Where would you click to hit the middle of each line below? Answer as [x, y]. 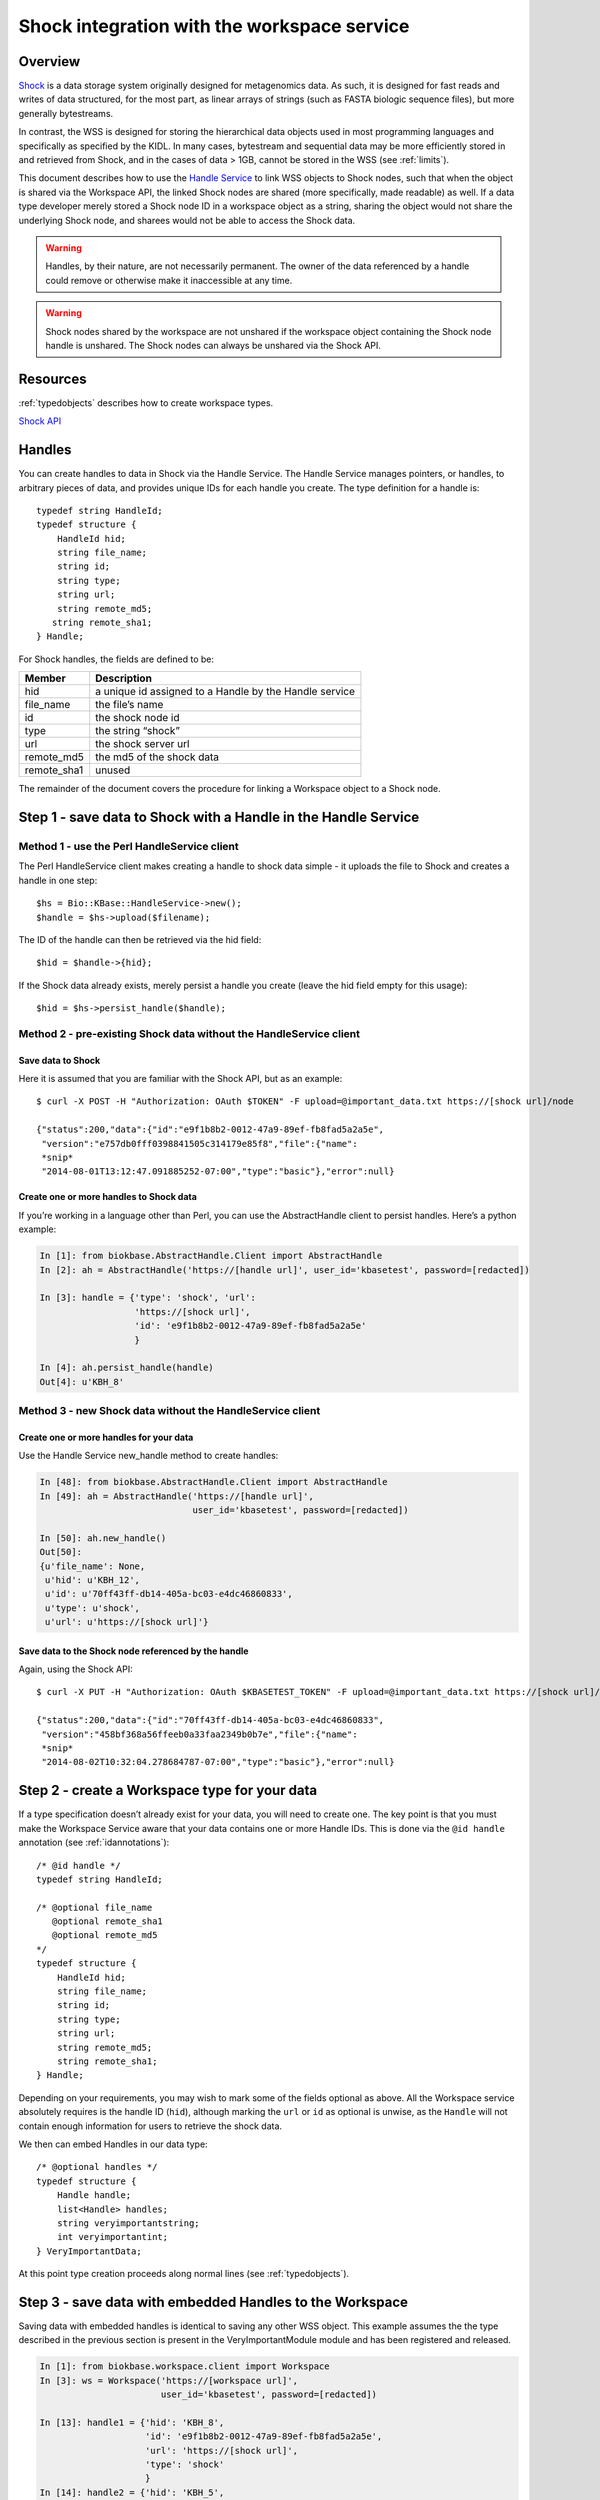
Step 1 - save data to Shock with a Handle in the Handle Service [219, 817]
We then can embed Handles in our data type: [113, 2144]
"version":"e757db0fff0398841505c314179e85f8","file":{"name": [200, 1143]
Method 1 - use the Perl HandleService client [128, 846]
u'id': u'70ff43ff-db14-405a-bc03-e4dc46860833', [169, 1594]
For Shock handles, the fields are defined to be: [116, 659]
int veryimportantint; [112, 2237]
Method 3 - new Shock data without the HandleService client [169, 1411]
